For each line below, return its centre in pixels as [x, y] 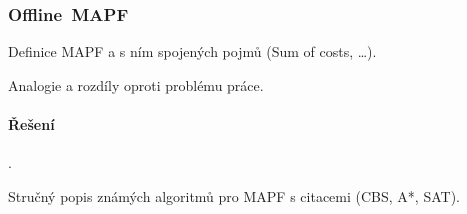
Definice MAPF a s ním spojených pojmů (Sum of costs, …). [192, 51]
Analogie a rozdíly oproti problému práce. [136, 84]
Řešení [31, 124]
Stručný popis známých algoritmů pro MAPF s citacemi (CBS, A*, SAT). [234, 195]
